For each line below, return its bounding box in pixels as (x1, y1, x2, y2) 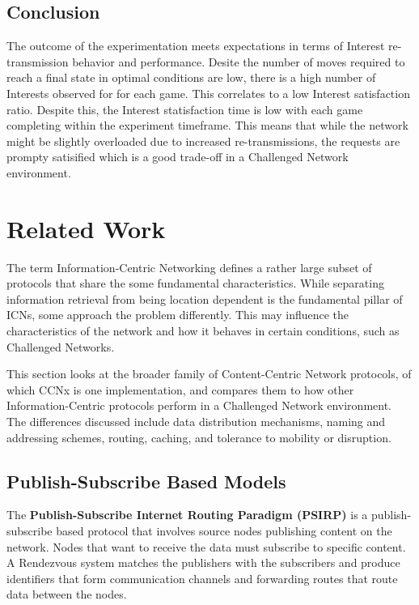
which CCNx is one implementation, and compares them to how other (6, 381, 354, 398)
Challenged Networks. (6, 338, 115, 355)
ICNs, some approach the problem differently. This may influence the (6, 306, 349, 323)
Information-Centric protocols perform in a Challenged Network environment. (6, 397, 391, 414)
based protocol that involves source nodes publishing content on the (56, 522, 392, 539)
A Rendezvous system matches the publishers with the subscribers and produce (6, 554, 400, 571)
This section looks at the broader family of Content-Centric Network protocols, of (6, 365, 412, 382)
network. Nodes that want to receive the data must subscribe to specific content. (6, 538, 406, 555)
